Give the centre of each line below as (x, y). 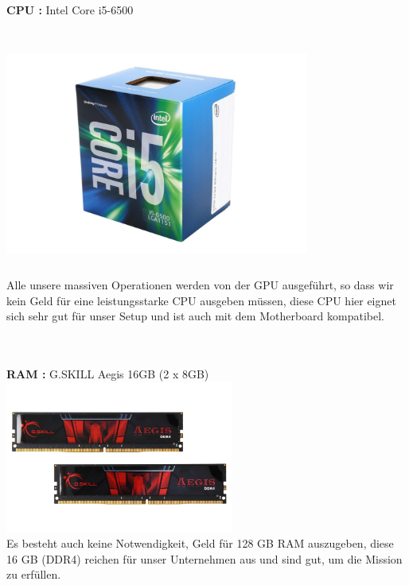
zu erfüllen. (34, 574)
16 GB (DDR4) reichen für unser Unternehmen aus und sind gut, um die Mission (204, 558)
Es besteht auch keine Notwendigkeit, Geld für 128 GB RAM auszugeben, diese (200, 543)
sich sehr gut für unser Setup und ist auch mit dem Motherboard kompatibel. (195, 316)
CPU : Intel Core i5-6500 (70, 10)
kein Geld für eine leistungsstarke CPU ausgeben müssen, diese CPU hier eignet (201, 300)
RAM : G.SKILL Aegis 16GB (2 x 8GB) (108, 374)
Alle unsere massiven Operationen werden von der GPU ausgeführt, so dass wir (200, 285)
